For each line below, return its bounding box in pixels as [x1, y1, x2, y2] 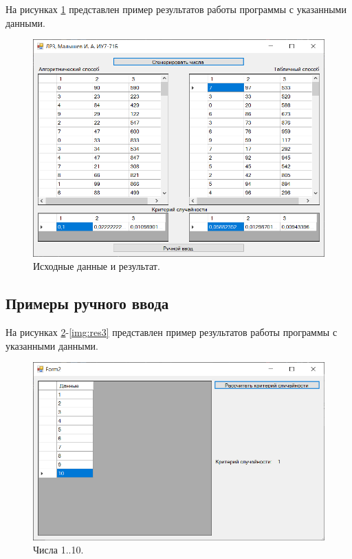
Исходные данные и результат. [33, 259, 160, 273]
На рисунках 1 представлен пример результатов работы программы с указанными [5, 2, 346, 16]
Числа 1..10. [33, 542, 84, 557]
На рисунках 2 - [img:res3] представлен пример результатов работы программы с [5, 325, 338, 339]
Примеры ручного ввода [5, 293, 169, 314]
